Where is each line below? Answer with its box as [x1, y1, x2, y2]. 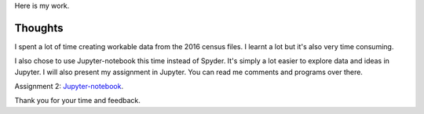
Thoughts [14, 21, 64, 34]
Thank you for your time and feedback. [14, 96, 141, 105]
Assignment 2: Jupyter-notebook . [14, 82, 124, 91]
